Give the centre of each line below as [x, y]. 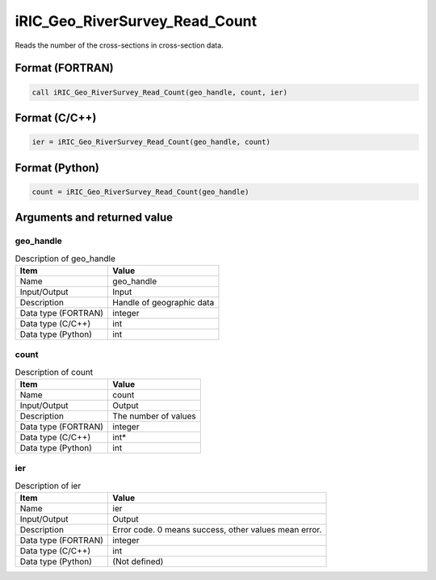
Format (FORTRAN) [64, 68]
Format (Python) [57, 168]
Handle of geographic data [163, 302]
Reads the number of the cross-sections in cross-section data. [119, 45]
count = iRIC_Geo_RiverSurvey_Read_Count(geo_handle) [140, 191]
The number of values [155, 416]
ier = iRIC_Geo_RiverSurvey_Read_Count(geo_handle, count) [151, 142]
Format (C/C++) [56, 118]
